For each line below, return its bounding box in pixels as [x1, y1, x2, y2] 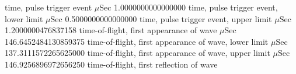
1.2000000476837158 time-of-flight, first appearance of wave [5, 24, 217, 36]
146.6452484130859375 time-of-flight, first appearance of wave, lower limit [5, 35, 269, 47]
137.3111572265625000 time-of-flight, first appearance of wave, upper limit [5, 47, 270, 59]
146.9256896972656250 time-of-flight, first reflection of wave [5, 58, 218, 70]
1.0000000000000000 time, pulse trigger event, [114, 1, 278, 13]
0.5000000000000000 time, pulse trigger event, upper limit [65, 12, 272, 24]
